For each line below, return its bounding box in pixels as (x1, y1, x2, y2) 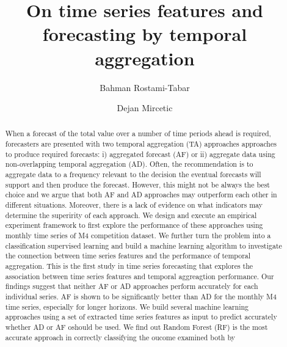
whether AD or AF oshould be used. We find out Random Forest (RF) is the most (5, 321, 268, 332)
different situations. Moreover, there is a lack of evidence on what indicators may (5, 200, 263, 210)
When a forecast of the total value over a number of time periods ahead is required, (5, 128, 271, 139)
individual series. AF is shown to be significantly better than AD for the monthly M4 (5, 291, 277, 301)
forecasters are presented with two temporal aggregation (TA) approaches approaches (5, 139, 277, 149)
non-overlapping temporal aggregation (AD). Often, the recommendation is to (5, 159, 253, 169)
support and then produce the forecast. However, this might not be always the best (5, 179, 270, 189)
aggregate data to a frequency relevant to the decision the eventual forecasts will (5, 169, 261, 180)
